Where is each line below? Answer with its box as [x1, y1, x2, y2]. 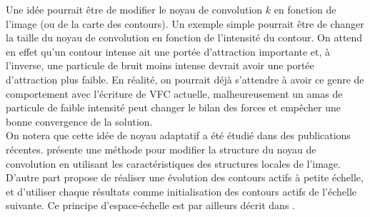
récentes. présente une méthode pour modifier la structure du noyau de [6, 141, 316, 156]
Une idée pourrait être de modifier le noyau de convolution [6, 2, 263, 16]
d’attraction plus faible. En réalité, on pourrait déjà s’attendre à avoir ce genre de [6, 71, 364, 86]
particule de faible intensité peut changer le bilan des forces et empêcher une [6, 100, 341, 115]
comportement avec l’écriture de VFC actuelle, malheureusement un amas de [6, 86, 343, 101]
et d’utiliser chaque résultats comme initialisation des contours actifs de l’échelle [6, 183, 357, 198]
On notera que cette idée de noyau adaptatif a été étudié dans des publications [6, 128, 351, 143]
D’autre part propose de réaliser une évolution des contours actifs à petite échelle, [6, 170, 364, 185]
